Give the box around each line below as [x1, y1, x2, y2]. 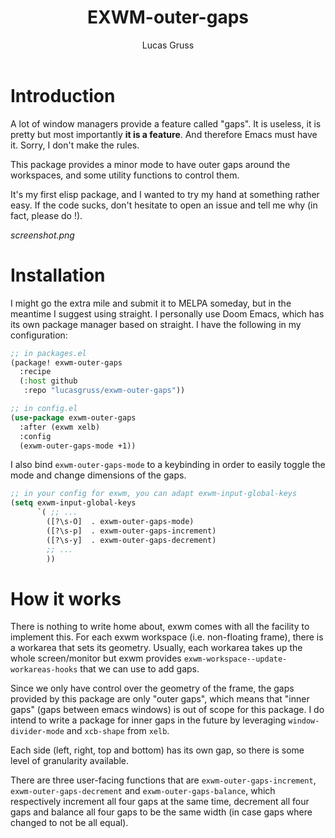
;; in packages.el [10, 348, 87, 358]
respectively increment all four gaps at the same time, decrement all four [10, 796, 310, 808]
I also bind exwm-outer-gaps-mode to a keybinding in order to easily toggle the [10, 459, 326, 471]
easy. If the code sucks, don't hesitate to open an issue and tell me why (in [10, 199, 318, 211]
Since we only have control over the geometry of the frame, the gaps [10, 682, 295, 695]
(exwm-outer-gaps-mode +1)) [19, 441, 137, 451]
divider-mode [10, 727, 65, 737]
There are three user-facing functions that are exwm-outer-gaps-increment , [10, 774, 317, 786]
